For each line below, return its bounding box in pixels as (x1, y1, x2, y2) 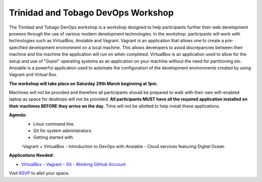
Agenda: (9, 112, 27, 118)
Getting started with (33, 134, 73, 140)
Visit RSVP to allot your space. (9, 170, 70, 176)
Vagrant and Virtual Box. (9, 72, 58, 78)
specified (9, 44, 28, 50)
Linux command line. (33, 121, 75, 127)
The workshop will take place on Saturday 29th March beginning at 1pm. (9, 81, 158, 86)
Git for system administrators (33, 128, 92, 133)
